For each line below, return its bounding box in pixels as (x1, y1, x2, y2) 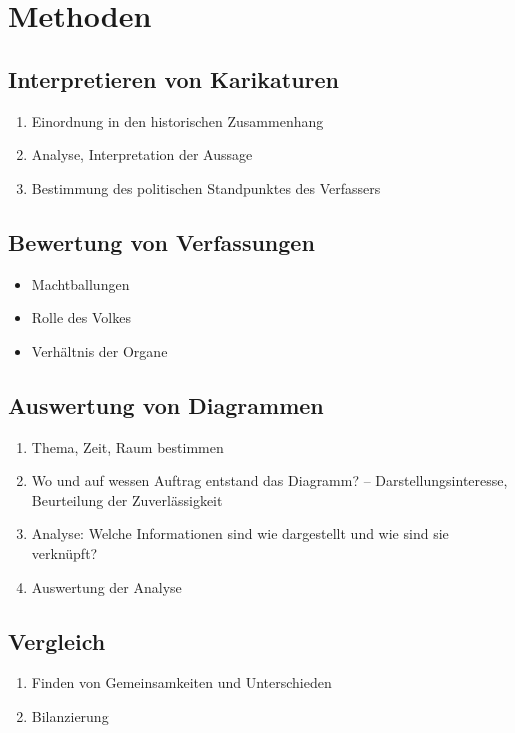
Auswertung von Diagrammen (8, 389, 324, 420)
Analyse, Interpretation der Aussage (31, 144, 253, 165)
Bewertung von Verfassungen (8, 226, 315, 257)
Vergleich (8, 625, 106, 656)
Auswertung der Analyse (31, 576, 182, 597)
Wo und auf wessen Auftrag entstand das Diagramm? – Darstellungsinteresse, (31, 470, 508, 491)
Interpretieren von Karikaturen (8, 63, 340, 94)
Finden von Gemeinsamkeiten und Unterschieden (31, 672, 332, 693)
